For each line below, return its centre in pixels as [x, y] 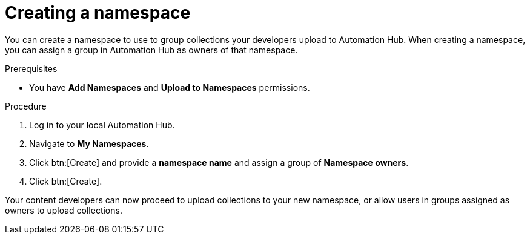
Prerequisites [31, 68]
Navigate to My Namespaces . [89, 143]
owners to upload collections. [64, 210]
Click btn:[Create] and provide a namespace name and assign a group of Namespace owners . [219, 162]
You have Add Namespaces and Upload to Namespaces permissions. [170, 87]
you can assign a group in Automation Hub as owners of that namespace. [151, 50]
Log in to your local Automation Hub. [102, 125]
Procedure [26, 106]
